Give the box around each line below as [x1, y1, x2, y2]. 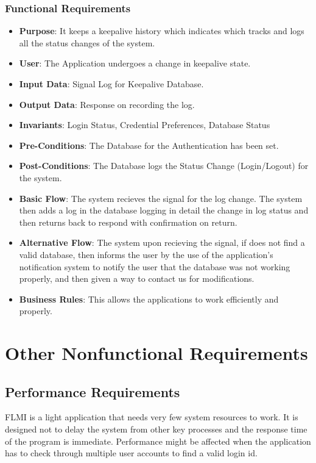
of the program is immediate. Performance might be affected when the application [5, 434, 311, 447]
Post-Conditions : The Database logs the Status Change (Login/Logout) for [19, 159, 309, 172]
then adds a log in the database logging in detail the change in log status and [19, 204, 309, 217]
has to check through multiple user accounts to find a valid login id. [5, 447, 258, 459]
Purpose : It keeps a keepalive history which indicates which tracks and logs [19, 24, 304, 37]
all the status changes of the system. [19, 36, 155, 49]
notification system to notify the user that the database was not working [19, 260, 290, 273]
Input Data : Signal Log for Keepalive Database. [19, 77, 204, 90]
